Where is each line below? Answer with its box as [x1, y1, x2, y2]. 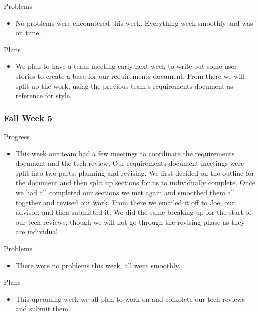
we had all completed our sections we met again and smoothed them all [15, 187, 235, 197]
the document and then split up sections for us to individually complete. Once [15, 177, 255, 188]
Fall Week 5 [4, 111, 52, 124]
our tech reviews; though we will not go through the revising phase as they [15, 216, 245, 227]
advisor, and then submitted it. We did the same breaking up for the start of [15, 207, 251, 217]
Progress [4, 131, 30, 141]
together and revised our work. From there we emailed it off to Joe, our [15, 197, 235, 207]
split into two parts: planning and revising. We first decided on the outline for [15, 167, 254, 178]
